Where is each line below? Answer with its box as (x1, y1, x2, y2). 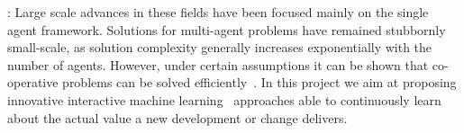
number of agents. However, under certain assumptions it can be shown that (7, 55, 429, 74)
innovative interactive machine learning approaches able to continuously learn (7, 90, 441, 109)
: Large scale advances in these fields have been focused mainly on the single (7, 3, 429, 21)
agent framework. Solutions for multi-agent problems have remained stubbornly (7, 20, 446, 39)
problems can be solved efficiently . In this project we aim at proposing (62, 73, 457, 92)
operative (7, 73, 59, 92)
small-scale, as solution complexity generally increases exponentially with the (7, 38, 432, 57)
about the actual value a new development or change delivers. (7, 108, 348, 127)
